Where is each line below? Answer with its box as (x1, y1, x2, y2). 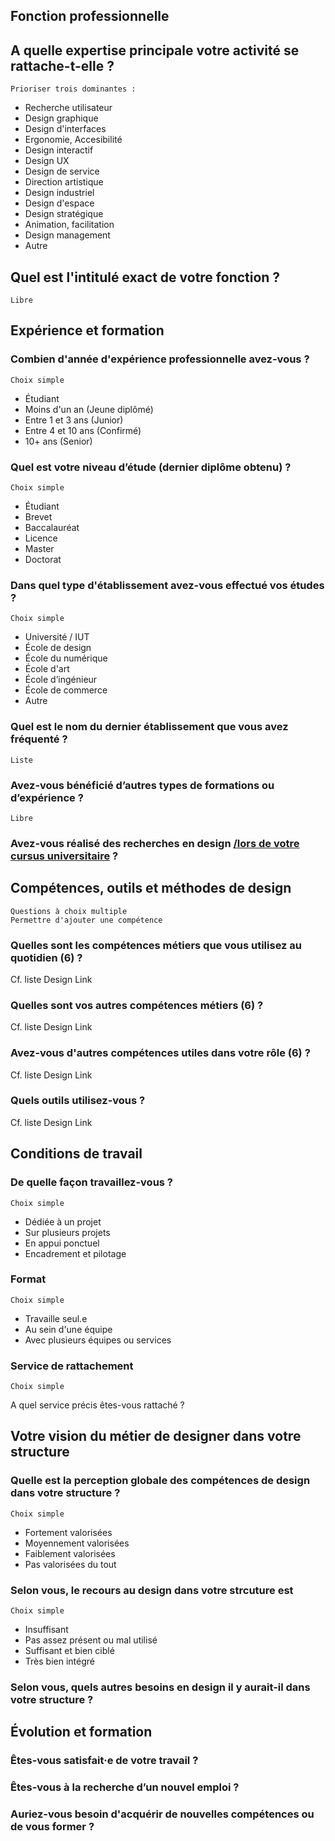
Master (24, 543, 55, 554)
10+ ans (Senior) (24, 435, 93, 447)
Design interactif (24, 144, 94, 156)
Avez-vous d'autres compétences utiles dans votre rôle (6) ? (10, 1046, 311, 1060)
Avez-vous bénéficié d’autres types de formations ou (10, 778, 275, 792)
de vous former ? (10, 1820, 95, 1834)
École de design (24, 642, 92, 654)
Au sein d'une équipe (24, 1323, 113, 1335)
